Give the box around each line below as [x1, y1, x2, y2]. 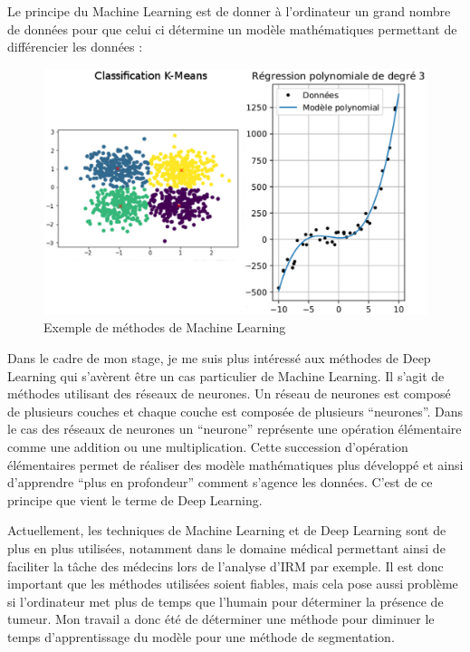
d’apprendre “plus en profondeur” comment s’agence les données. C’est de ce [7, 473, 433, 492]
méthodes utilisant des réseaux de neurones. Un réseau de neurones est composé [7, 384, 451, 403]
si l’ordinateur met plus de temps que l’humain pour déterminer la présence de [7, 591, 444, 610]
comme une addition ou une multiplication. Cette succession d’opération [7, 436, 408, 455]
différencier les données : [7, 37, 143, 56]
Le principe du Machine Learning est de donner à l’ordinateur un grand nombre [7, 2, 451, 20]
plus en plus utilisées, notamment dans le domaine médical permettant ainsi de [7, 538, 446, 557]
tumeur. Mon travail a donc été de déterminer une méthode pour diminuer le [7, 609, 435, 628]
